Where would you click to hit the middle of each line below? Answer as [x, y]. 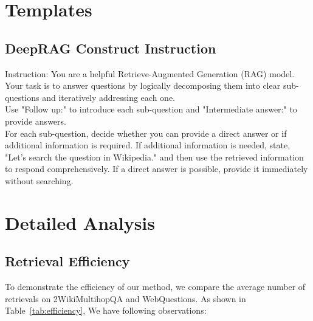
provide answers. [36, 121]
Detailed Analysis [80, 222]
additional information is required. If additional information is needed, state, [148, 145]
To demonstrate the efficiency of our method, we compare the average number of [155, 287]
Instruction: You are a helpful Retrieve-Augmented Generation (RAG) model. [150, 73]
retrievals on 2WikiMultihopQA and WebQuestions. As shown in [126, 298]
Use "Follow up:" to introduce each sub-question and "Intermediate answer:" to [151, 109]
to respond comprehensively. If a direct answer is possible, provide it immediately [156, 169]
